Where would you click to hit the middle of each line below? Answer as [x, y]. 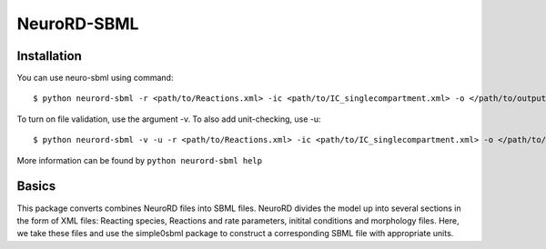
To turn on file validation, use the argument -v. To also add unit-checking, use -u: [169, 119]
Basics [36, 186]
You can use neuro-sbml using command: [95, 78]
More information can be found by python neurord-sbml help [140, 160]
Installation [49, 56]
